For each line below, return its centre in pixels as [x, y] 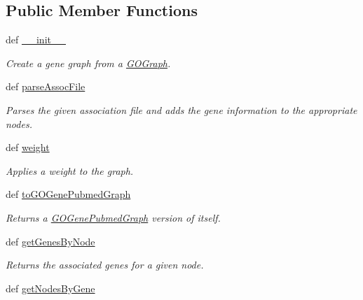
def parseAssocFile [46, 86]
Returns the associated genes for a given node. [105, 265]
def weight [28, 147]
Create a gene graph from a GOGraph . [88, 63]
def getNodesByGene [50, 288]
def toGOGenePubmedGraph [68, 194]
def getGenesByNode [50, 241]
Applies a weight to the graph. [70, 170]
